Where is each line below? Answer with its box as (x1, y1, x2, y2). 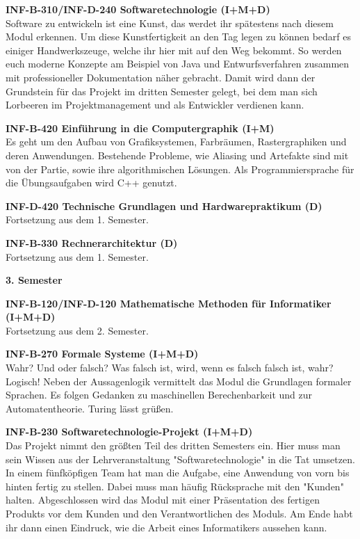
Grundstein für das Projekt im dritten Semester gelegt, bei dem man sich (6, 83, 318, 98)
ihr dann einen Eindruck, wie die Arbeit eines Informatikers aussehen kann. (6, 520, 327, 534)
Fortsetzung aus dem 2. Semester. (6, 323, 149, 337)
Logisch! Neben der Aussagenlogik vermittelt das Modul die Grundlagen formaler (6, 373, 352, 388)
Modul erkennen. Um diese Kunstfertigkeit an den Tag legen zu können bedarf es (6, 29, 351, 44)
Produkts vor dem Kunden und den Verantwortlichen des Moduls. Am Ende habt (6, 506, 353, 520)
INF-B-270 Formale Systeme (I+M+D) (6, 346, 199, 361)
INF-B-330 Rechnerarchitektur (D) (6, 235, 178, 250)
